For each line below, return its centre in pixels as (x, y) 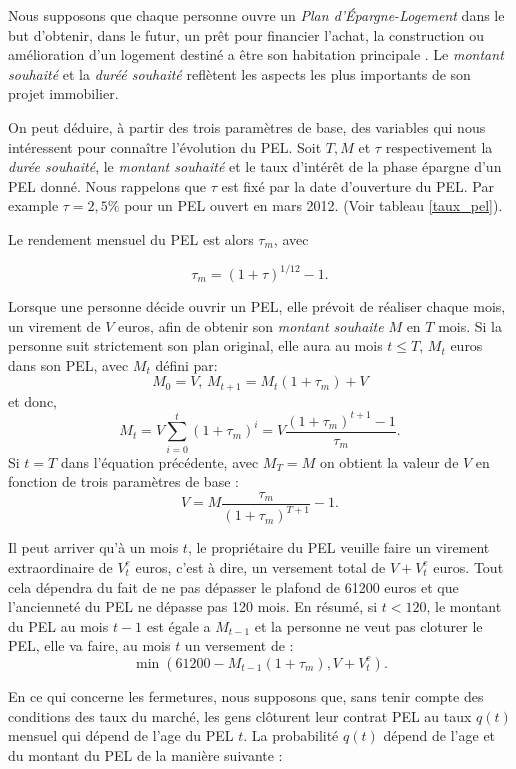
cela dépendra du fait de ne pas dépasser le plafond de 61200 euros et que (233, 586)
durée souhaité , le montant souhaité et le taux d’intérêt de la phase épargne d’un (255, 166)
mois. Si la (470, 325)
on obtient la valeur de (389, 461)
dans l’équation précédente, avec (159, 461)
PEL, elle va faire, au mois (89, 645)
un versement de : (239, 645)
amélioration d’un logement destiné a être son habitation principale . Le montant (256, 54)
